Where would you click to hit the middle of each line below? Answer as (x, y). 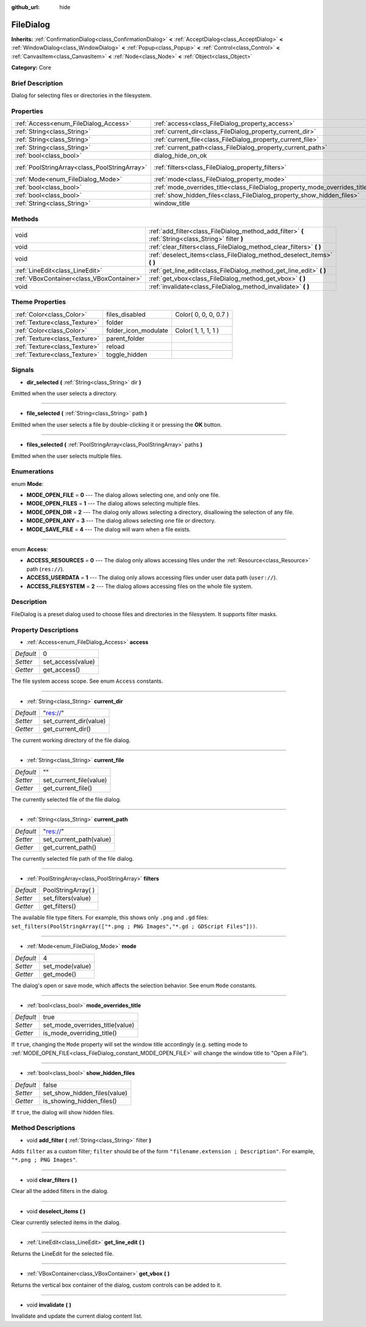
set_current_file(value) (75, 780)
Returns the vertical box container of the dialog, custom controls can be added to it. (117, 1285)
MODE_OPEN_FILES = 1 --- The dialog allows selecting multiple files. (113, 504)
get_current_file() (68, 788)
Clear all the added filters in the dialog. (60, 1191)
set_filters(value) (67, 899)
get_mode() (59, 974)
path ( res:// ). (45, 569)
